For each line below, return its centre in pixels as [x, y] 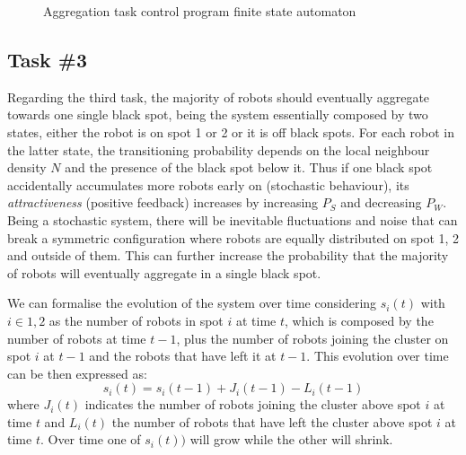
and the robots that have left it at [183, 356]
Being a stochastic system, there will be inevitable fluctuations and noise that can [233, 219]
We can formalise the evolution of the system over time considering [192, 303]
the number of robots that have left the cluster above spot [272, 421]
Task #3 [48, 59]
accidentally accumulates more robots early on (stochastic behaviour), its [208, 184]
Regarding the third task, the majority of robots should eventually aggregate [219, 96]
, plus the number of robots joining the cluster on [312, 338]
